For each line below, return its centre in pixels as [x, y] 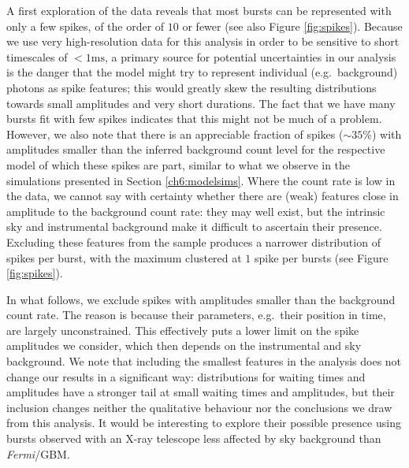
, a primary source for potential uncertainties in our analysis [251, 56]
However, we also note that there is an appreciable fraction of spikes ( [175, 134]
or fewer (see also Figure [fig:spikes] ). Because [292, 26]
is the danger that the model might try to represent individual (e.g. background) [202, 72]
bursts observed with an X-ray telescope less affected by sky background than [194, 438]
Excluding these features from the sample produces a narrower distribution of [193, 241]
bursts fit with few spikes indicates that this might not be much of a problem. [194, 119]
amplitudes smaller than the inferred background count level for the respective [196, 149]
